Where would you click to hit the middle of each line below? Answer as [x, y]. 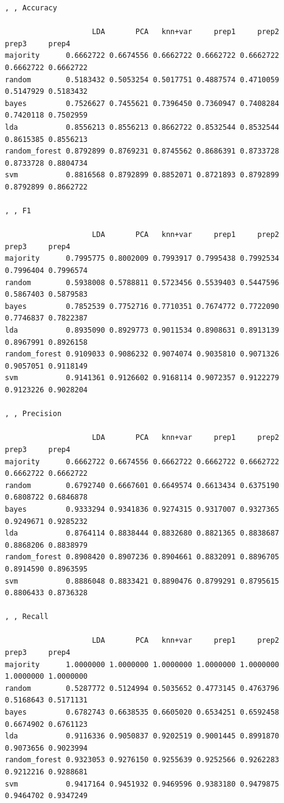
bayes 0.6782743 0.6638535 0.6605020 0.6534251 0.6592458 [142, 713]
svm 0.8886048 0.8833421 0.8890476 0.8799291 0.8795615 [142, 581]
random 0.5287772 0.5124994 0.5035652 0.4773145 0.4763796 [142, 688]
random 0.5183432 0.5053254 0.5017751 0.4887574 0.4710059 [142, 80]
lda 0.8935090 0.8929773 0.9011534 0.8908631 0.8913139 [142, 331]
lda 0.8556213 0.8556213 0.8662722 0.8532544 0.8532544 [142, 127]
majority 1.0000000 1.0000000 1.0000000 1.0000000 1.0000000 [142, 664]
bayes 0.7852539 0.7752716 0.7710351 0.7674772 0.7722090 [142, 306]
